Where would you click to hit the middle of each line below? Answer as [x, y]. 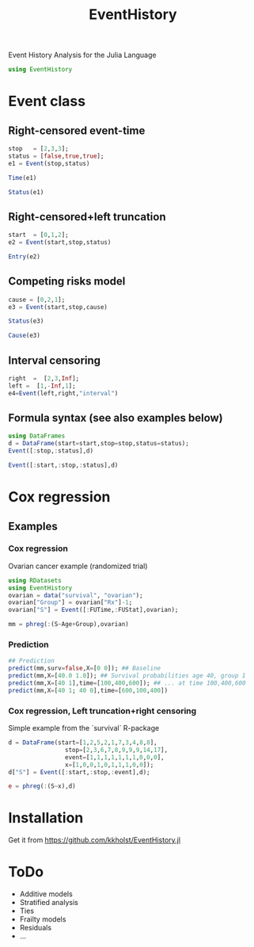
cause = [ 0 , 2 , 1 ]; [37, 300]
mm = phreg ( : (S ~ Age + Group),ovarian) [68, 624]
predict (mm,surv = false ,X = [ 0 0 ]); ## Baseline [84, 668]
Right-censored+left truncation [87, 217]
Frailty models [43, 919]
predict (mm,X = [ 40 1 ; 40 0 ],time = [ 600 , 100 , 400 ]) [88, 690]
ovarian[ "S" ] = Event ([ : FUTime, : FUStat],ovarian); [93, 610]
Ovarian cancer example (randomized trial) [78, 566]
